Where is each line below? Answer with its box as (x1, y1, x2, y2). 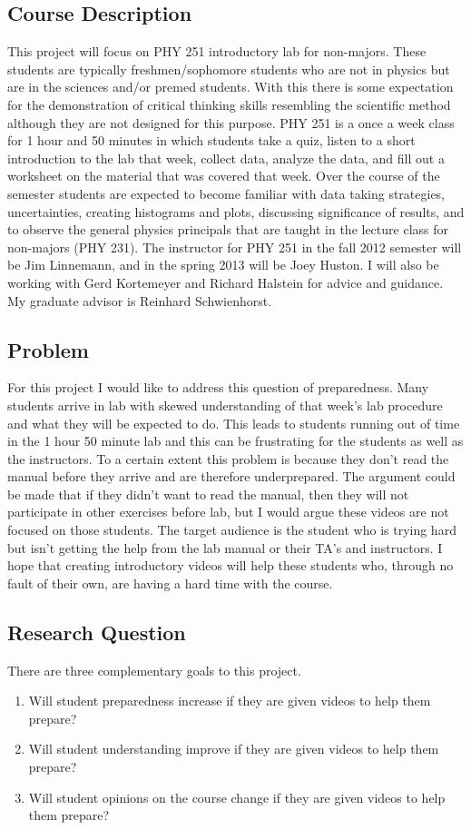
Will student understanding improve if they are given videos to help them (28, 739, 439, 758)
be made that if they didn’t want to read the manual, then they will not (7, 484, 409, 503)
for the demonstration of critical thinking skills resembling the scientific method (7, 94, 451, 114)
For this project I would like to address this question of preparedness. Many (7, 378, 429, 397)
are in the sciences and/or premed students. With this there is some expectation (7, 77, 454, 96)
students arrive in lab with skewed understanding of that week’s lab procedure (7, 395, 443, 414)
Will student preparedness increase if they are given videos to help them (28, 691, 431, 710)
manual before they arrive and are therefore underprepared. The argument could (7, 467, 456, 486)
